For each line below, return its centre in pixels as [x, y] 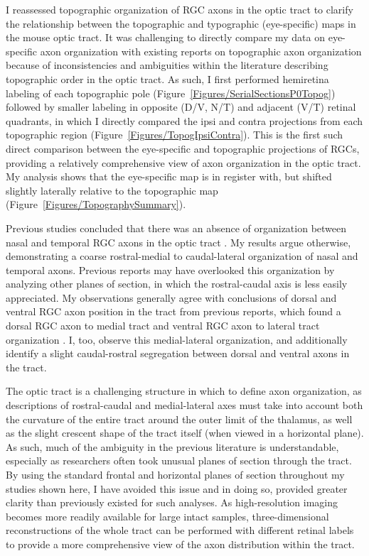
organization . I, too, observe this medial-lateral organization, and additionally [177, 339]
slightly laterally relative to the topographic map [112, 190]
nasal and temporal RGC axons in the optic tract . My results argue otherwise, [178, 242]
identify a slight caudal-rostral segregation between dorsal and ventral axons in [178, 353]
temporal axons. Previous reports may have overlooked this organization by [170, 269]
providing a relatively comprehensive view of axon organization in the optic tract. [183, 162]
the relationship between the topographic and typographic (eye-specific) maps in [181, 23]
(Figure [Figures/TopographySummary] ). [96, 204]
